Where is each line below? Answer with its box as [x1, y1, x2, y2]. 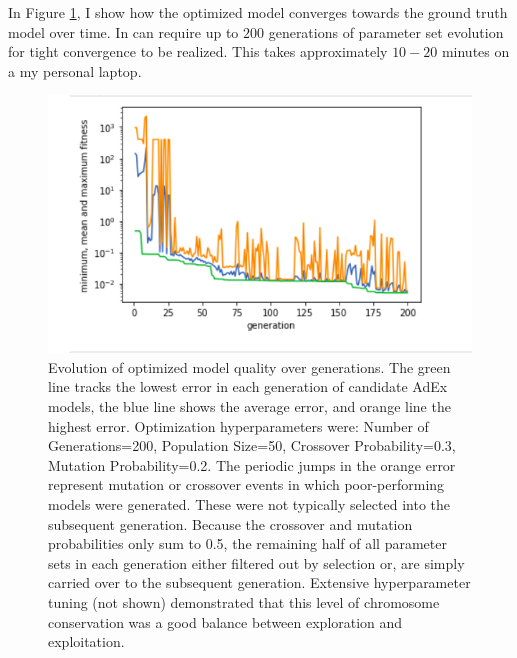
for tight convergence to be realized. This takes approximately [8, 41, 388, 62]
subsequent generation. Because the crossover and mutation [48, 513, 413, 534]
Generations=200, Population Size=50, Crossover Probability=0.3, [48, 435, 456, 456]
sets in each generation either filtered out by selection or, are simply [48, 552, 465, 573]
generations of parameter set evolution [268, 21, 504, 42]
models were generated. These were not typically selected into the [48, 493, 450, 514]
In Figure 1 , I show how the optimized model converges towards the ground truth [8, 2, 508, 22]
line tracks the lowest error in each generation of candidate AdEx [48, 376, 448, 397]
